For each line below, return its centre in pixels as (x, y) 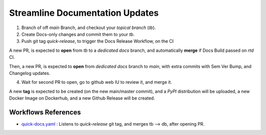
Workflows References (45, 112)
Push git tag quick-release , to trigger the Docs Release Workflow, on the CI (98, 41)
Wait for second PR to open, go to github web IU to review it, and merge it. (97, 82)
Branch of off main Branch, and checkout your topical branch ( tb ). (89, 28)
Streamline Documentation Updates (84, 13)
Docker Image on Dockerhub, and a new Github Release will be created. (82, 98)
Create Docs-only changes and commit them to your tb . (78, 34)
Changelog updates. (30, 73)
